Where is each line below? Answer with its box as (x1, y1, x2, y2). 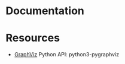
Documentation (5, 4, 85, 18)
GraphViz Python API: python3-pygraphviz (14, 51, 120, 58)
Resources (5, 31, 60, 45)
